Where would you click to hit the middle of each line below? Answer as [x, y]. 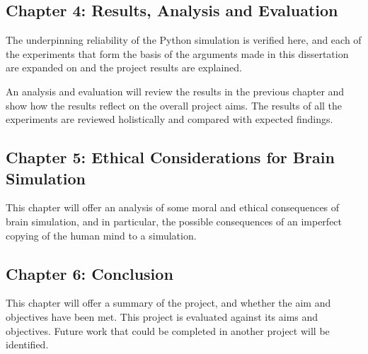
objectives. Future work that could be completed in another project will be [168, 330]
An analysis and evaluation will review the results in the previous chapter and [175, 91]
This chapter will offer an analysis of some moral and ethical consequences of [173, 207]
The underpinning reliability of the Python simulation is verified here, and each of [184, 40]
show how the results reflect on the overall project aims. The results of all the [174, 105]
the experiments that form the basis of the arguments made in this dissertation [177, 53]
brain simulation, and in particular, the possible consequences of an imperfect [174, 221]
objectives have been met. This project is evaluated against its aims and [162, 316]
